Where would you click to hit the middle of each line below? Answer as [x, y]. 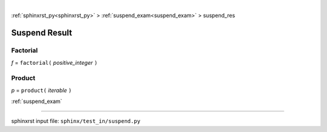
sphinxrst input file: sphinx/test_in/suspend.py [76, 121]
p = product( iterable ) [41, 90]
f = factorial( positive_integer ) [54, 62]
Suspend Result [42, 33]
